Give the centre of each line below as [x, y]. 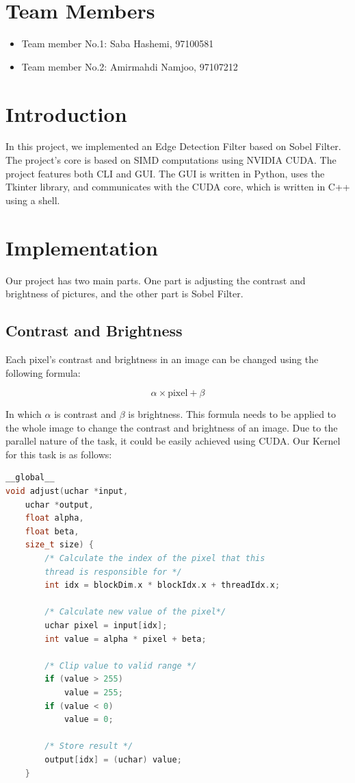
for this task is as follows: [59, 454]
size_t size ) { [59, 545]
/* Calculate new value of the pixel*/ [135, 612]
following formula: [43, 372]
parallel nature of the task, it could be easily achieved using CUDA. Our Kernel [173, 441]
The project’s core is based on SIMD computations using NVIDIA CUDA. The [171, 160]
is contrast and [85, 414]
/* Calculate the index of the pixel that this [155, 559]
